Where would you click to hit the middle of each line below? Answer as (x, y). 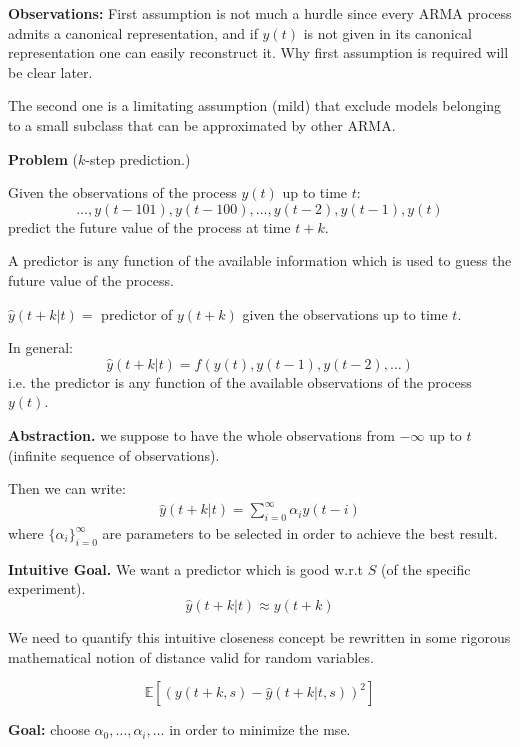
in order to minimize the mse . (260, 729)
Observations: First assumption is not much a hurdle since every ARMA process (260, 13)
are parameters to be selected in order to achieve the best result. (300, 533)
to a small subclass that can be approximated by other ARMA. (202, 124)
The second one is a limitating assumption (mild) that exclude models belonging (255, 105)
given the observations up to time (345, 313)
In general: (40, 347)
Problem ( (43, 158)
